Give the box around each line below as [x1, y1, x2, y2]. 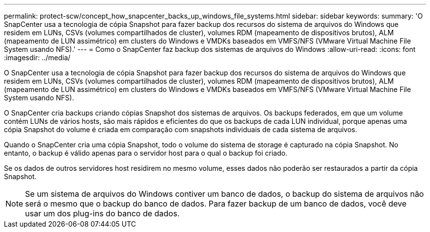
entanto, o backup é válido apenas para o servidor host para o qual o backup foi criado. [4, 149, 288, 157]
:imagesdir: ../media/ [4, 53, 71, 62]
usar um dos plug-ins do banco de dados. [25, 209, 180, 218]
